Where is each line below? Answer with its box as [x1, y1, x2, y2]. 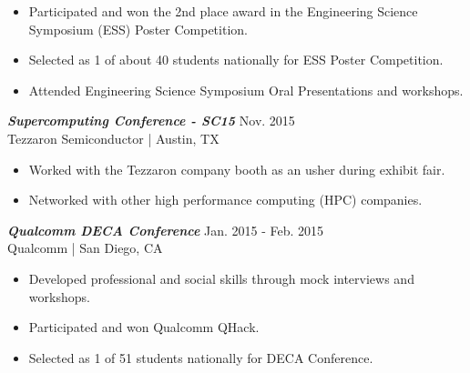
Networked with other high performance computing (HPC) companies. [28, 190, 423, 209]
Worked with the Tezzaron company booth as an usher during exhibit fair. [28, 159, 445, 178]
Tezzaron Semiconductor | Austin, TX [7, 128, 220, 147]
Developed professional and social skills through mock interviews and [28, 268, 414, 287]
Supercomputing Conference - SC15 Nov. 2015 [7, 111, 295, 130]
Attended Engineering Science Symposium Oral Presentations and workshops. [28, 80, 464, 99]
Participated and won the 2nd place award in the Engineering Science [28, 2, 418, 20]
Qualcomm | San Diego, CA [7, 238, 163, 257]
